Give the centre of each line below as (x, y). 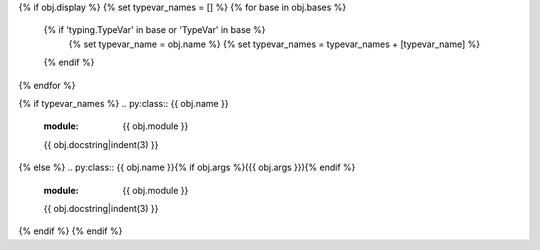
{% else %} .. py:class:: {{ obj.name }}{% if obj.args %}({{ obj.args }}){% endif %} (187, 167)
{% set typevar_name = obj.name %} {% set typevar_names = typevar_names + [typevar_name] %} (274, 44)
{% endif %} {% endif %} (70, 231)
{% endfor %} (47, 85)
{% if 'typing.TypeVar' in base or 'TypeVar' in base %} (154, 30)
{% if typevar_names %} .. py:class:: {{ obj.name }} (123, 103)
